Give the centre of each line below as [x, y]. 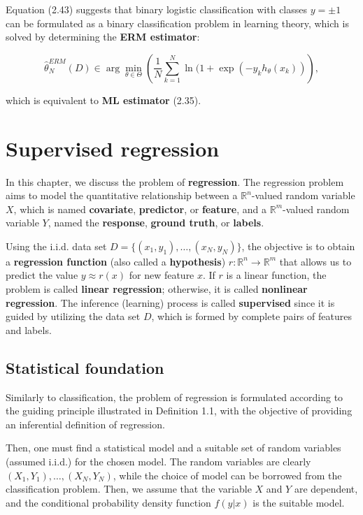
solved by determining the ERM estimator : [103, 37]
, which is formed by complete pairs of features [252, 316]
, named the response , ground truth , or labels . [156, 223]
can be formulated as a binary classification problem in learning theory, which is [177, 23]
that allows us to [315, 261]
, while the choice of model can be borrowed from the [227, 475]
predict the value [42, 275]
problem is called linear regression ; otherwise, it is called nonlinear [157, 289]
